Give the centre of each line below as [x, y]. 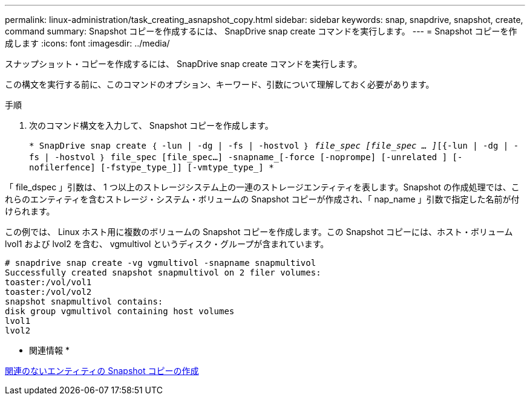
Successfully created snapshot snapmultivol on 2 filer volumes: [163, 273]
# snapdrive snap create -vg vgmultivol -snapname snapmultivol [161, 263]
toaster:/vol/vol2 [48, 292]
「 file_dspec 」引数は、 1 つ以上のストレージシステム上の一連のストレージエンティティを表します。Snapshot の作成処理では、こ [262, 187]
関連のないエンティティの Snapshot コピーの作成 [102, 371]
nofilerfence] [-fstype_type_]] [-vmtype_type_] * [152, 167]
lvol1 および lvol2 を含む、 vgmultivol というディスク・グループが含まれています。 [167, 244]
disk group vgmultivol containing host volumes [120, 311]
